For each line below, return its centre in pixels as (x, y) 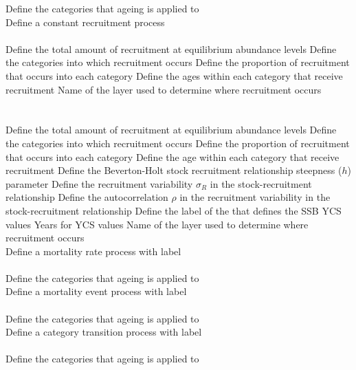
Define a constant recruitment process (85, 22)
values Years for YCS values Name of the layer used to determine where (157, 224)
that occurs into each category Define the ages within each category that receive (174, 75)
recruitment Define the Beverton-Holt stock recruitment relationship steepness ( (174, 170)
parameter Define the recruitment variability (99, 183)
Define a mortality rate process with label (93, 251)
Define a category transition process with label (104, 332)
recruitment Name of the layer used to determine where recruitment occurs (164, 89)
